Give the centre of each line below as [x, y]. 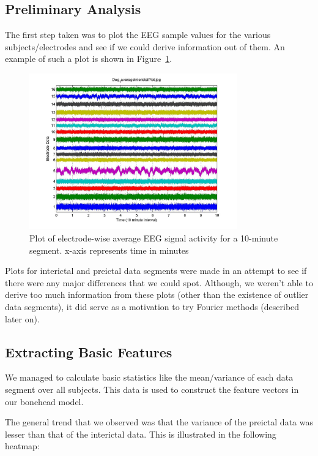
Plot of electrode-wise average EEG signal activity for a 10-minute [154, 237]
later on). [22, 318]
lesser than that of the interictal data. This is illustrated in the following [141, 434]
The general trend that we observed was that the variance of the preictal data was [159, 422]
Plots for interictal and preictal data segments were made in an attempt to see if [156, 271]
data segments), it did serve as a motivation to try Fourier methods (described [152, 306]
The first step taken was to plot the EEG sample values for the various [138, 35]
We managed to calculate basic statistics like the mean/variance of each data [149, 377]
